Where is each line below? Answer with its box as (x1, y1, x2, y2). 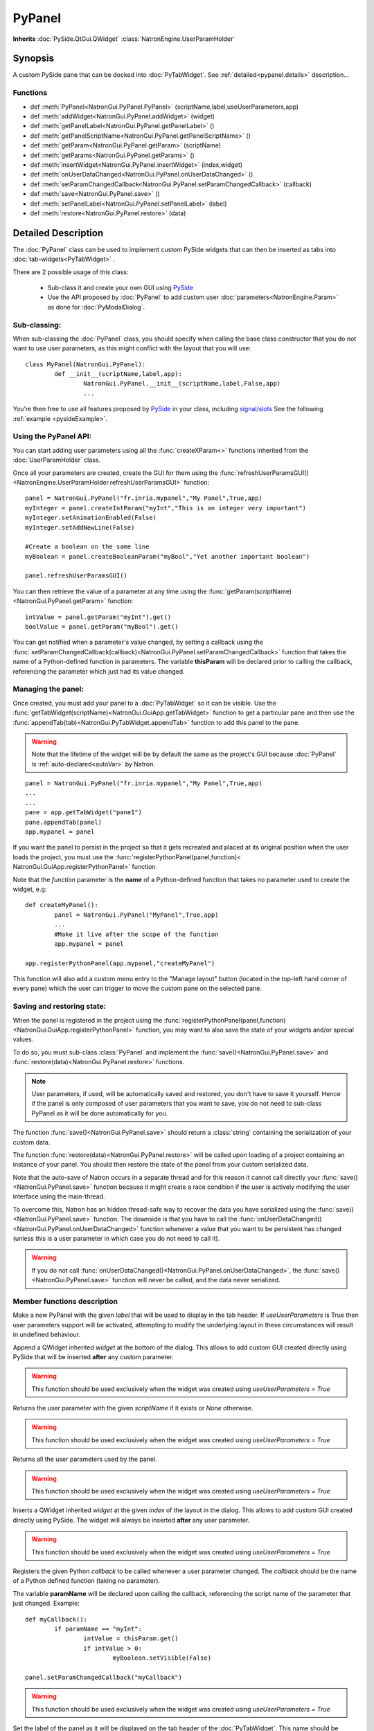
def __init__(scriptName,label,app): (54, 370, 183, 378)
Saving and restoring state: (12, 1001, 107, 1011)
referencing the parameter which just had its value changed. (12, 667, 185, 675)
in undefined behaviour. (12, 1330, 81, 1339)
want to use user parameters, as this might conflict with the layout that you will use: (12, 344, 251, 352)
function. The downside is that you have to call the (93, 1215, 238, 1223)
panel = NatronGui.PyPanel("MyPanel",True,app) (54, 911, 219, 919)
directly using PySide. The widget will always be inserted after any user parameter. (12, 1516, 250, 1524)
